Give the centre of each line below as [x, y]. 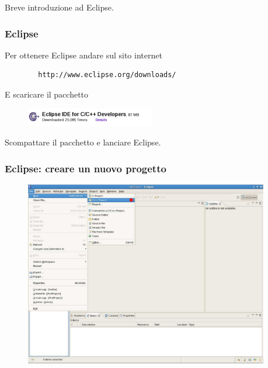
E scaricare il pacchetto [47, 94]
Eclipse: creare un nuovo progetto [86, 168]
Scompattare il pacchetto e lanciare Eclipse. [83, 142]
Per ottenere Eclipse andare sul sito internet [83, 55]
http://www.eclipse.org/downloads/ [107, 75]
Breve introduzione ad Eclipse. [59, 7]
